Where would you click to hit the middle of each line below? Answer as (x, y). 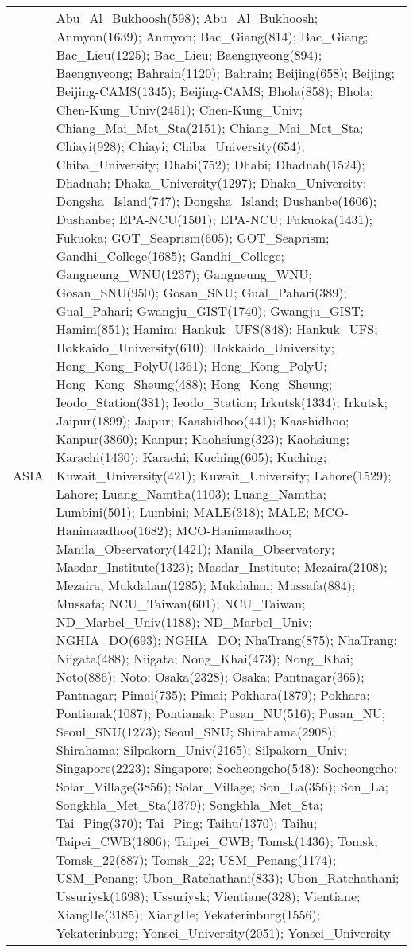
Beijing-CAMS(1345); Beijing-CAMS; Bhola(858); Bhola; (214, 91)
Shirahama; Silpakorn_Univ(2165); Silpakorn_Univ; (202, 750)
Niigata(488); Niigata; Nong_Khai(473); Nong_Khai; (205, 658)
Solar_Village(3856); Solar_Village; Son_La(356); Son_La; (222, 786)
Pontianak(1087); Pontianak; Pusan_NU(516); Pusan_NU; (221, 713)
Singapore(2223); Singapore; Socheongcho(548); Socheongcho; (227, 768)
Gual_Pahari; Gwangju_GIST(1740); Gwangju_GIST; (210, 311)
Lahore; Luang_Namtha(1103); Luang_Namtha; (191, 493)
